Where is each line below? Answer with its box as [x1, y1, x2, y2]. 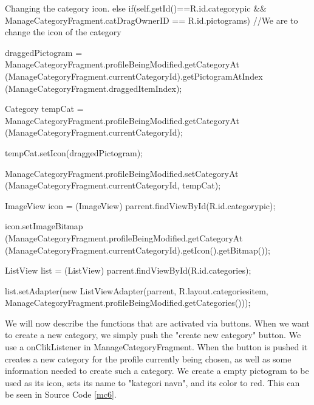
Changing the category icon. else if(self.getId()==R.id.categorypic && [5, 2, 267, 14]
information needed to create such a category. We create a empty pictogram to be [5, 364, 309, 377]
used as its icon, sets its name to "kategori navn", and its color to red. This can [5, 376, 300, 389]
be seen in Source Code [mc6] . [5, 388, 117, 401]
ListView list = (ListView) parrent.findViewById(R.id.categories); [5, 264, 251, 277]
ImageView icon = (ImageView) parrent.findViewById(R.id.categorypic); [5, 199, 276, 212]
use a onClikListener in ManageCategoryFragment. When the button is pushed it [5, 341, 308, 353]
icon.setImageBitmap [5, 220, 83, 232]
